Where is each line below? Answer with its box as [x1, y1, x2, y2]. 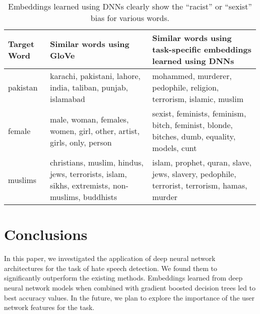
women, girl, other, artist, [49, 124, 140, 136]
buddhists [83, 191, 117, 202]
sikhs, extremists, [49, 179, 110, 191]
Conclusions [4, 224, 87, 244]
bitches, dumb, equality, [152, 130, 235, 142]
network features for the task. [4, 302, 94, 312]
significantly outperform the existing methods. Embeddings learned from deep [4, 272, 243, 283]
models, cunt [152, 142, 197, 153]
